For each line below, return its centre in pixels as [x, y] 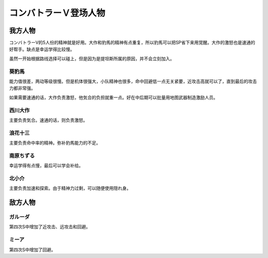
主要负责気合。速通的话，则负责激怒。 [48, 120]
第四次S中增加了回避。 [32, 250]
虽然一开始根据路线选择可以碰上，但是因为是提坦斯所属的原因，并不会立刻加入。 [92, 58]
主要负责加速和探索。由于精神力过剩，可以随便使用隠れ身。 [70, 188]
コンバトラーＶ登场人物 [57, 13]
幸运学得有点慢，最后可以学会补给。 [46, 166]
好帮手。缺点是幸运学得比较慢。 [42, 49]
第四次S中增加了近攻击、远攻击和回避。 [50, 227]
